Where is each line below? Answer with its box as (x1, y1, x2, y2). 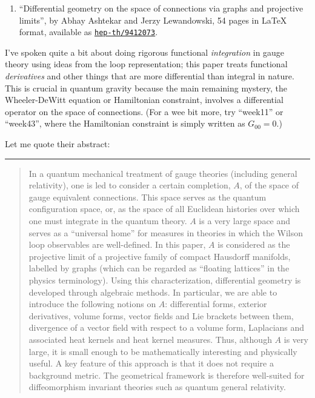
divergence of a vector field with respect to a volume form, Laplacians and (28, 321, 305, 334)
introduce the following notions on (28, 297, 156, 310)
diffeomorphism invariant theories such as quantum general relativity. (28, 380, 286, 393)
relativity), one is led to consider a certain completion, (28, 179, 231, 191)
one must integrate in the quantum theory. (28, 214, 187, 227)
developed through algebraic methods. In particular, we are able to (28, 285, 277, 298)
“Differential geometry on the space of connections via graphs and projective (19, 2, 303, 14)
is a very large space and (199, 214, 291, 227)
